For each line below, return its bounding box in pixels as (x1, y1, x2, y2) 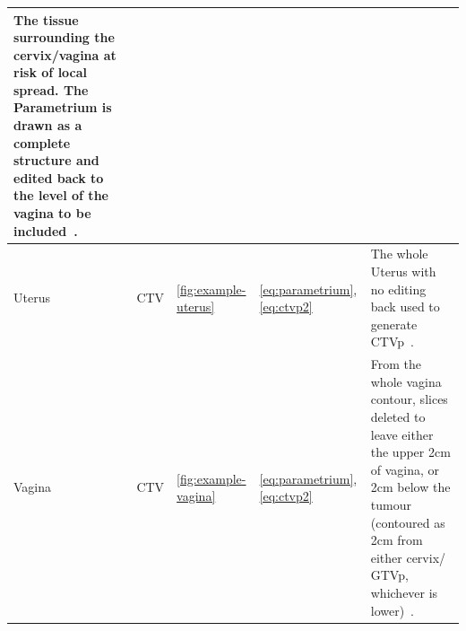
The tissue (13, 10, 79, 29)
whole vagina (370, 372, 442, 390)
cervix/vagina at (13, 45, 116, 64)
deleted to (370, 408, 426, 426)
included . (13, 221, 78, 240)
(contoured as (370, 513, 445, 531)
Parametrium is (13, 98, 112, 117)
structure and (13, 151, 99, 170)
